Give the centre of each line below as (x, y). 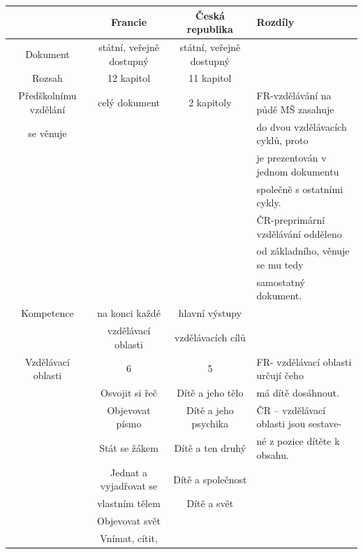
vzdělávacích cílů (210, 337)
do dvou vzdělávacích (302, 126)
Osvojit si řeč (129, 392)
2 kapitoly (210, 102)
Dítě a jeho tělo (210, 392)
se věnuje (47, 133)
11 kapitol (210, 78)
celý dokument (129, 102)
